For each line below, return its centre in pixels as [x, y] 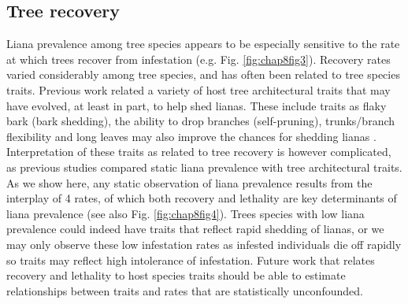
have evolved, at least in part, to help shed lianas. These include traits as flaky [197, 105]
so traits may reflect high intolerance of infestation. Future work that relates [191, 260]
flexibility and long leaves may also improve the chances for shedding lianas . [191, 136]
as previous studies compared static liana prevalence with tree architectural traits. [204, 167]
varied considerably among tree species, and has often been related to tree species [203, 74]
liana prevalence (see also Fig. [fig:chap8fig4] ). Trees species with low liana [185, 213]
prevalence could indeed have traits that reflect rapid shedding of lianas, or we [195, 229]
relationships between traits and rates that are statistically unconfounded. [185, 290]
